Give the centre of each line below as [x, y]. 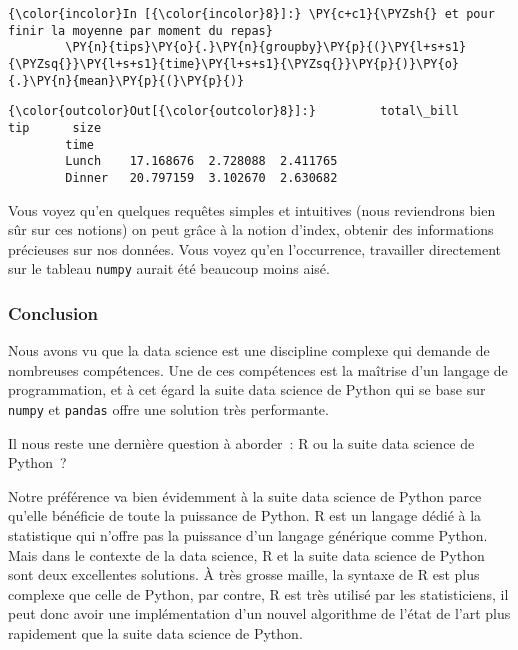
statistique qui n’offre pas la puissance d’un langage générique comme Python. [248, 535]
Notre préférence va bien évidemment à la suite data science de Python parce [245, 495]
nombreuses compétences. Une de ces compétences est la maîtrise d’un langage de [258, 369]
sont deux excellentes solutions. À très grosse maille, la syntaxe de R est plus [244, 574]
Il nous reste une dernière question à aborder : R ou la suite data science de [241, 442]
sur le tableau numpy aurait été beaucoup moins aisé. [169, 268]
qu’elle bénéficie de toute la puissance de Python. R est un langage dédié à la [245, 515]
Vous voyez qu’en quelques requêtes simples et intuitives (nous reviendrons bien [252, 209]
